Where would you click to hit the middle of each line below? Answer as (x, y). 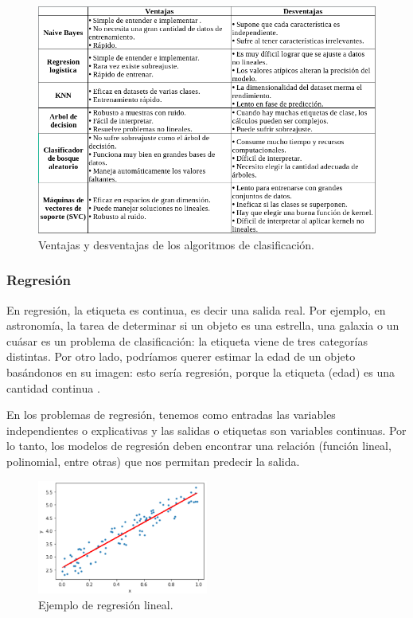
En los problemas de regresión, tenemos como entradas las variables (171, 415)
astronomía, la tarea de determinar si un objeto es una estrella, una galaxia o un (203, 325)
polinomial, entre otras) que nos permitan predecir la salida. (153, 461)
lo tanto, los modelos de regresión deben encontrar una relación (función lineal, (199, 446)
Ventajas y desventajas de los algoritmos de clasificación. (176, 244)
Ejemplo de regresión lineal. (106, 604)
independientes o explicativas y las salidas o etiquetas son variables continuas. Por (206, 430)
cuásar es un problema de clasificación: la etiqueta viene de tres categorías (187, 340)
